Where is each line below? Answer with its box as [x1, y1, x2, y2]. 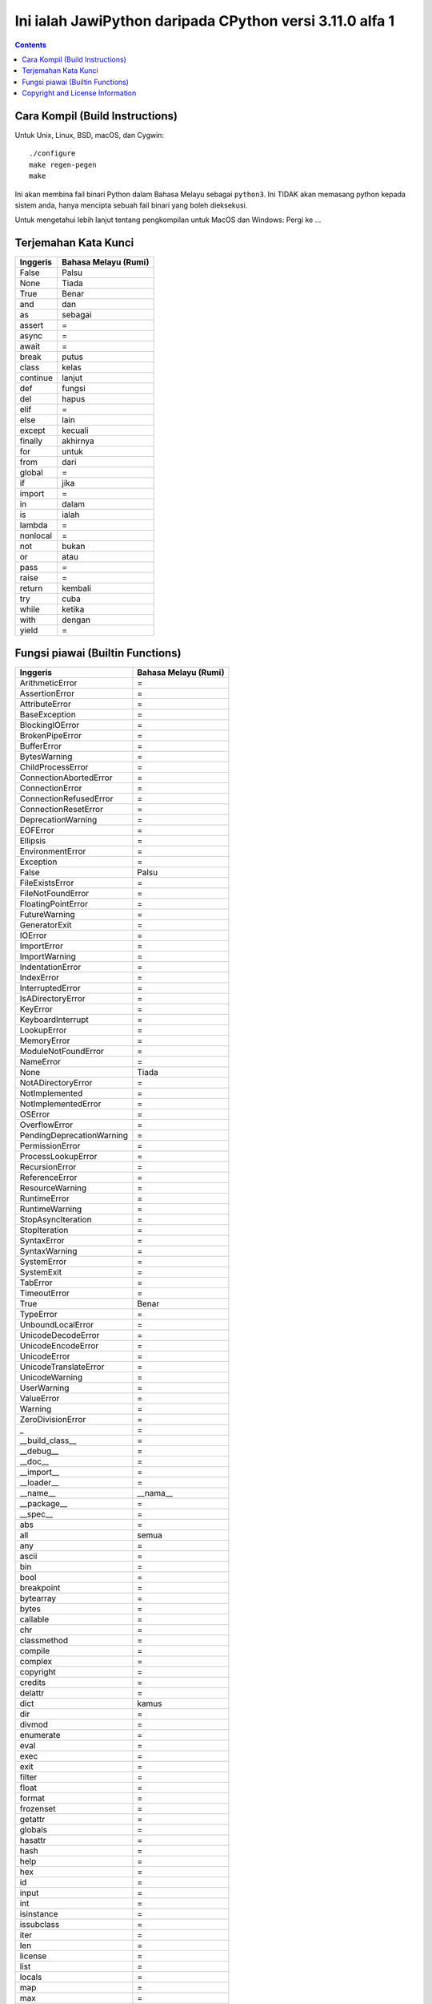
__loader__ [19, 1477, 59, 1488]
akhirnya [61, 435, 95, 446]
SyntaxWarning [19, 1245, 78, 1256]
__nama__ [137, 1487, 174, 1498]
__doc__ [19, 1456, 50, 1467]
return [19, 583, 43, 594]
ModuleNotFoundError [19, 1045, 104, 1057]
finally [19, 435, 43, 446]
